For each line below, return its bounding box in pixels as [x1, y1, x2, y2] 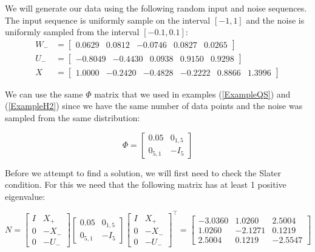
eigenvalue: [5, 190, 46, 202]
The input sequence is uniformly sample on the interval [5, 13, 211, 26]
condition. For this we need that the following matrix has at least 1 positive [5, 178, 286, 191]
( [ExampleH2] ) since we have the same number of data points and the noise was [5, 99, 303, 112]
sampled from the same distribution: [5, 111, 140, 124]
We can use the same [5, 87, 83, 100]
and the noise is [246, 13, 305, 26]
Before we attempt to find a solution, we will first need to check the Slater [5, 166, 282, 179]
